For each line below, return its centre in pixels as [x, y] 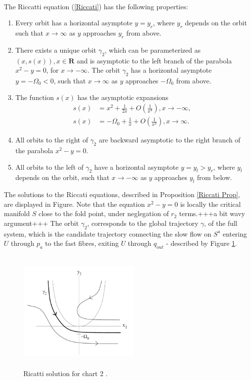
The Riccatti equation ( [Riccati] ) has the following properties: [96, 6]
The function [35, 97]
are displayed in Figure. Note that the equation [74, 204]
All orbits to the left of [49, 167]
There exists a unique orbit [56, 50]
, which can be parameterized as [153, 50]
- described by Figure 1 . [202, 243]
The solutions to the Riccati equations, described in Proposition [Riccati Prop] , [122, 194]
